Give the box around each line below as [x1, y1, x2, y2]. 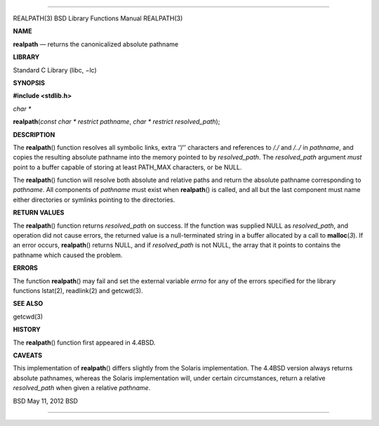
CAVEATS [13, 351, 42, 359]
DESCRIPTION [13, 130, 55, 138]
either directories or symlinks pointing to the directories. [13, 195, 175, 204]
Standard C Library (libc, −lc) [13, 65, 98, 74]
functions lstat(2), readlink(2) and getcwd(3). [13, 286, 143, 295]
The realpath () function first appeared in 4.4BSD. [13, 338, 156, 347]
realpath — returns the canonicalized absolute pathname [13, 39, 179, 49]
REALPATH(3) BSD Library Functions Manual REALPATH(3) [13, 14, 183, 22]
